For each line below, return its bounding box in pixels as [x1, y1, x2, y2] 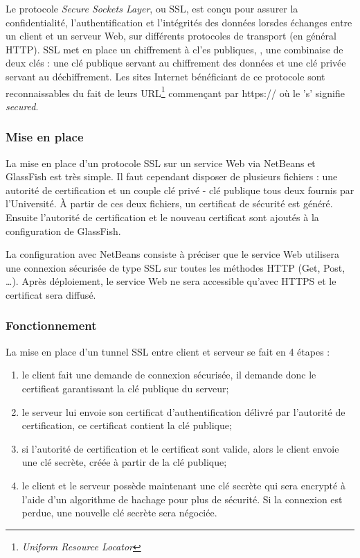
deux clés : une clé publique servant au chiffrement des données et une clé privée [6, 55, 346, 70]
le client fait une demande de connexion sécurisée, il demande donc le [21, 367, 316, 382]
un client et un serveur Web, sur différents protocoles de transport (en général [6, 28, 336, 43]
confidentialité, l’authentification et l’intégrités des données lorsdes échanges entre [6, 15, 352, 29]
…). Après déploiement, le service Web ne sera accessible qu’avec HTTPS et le [6, 274, 336, 288]
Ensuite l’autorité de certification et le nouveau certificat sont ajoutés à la [6, 210, 319, 224]
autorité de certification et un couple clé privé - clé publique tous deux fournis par [6, 182, 354, 197]
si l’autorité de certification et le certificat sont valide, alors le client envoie [21, 441, 339, 455]
